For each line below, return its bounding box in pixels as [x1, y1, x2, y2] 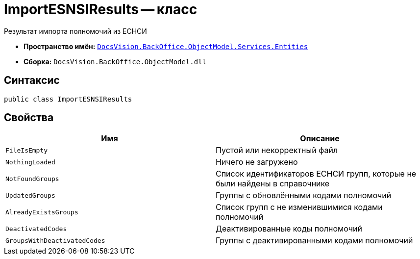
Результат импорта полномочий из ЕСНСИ [4, 26, 147, 35]
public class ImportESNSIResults [4, 95, 132, 103]
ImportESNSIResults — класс [4, 1, 198, 18]
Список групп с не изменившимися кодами [216, 202, 383, 212]
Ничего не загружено [216, 157, 298, 167]
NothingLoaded [5, 158, 55, 166]
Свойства [4, 111, 54, 124]
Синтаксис [4, 74, 60, 87]
